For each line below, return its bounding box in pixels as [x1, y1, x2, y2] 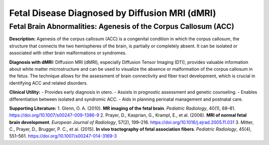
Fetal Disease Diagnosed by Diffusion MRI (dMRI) [9, 7, 216, 18]
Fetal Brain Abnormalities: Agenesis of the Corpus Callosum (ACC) [9, 22, 234, 31]
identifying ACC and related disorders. [9, 80, 88, 86]
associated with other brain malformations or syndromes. [9, 50, 127, 56]
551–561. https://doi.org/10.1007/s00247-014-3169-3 [9, 133, 117, 139]
